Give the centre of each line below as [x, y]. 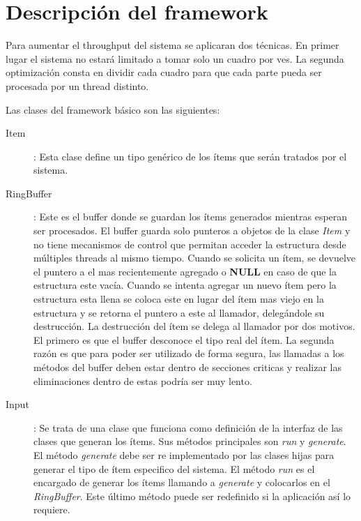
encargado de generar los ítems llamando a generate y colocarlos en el [182, 482]
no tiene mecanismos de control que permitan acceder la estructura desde [190, 244]
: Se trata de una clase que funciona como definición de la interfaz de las [188, 427]
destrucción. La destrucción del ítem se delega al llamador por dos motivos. [194, 326]
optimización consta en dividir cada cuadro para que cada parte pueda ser [164, 72]
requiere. [52, 509]
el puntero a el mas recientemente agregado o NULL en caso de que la [185, 271]
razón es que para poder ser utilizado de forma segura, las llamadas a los [189, 353]
